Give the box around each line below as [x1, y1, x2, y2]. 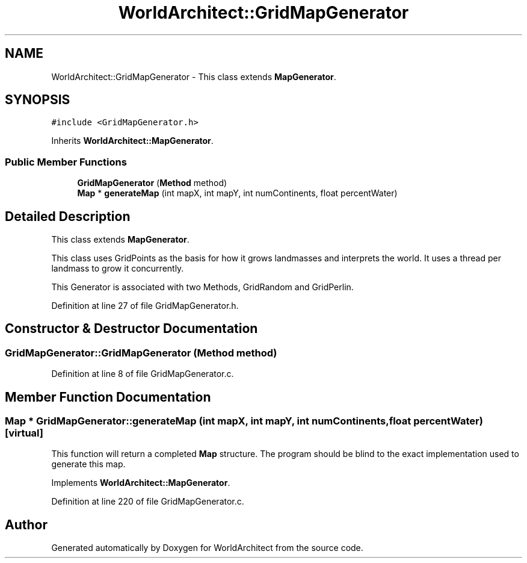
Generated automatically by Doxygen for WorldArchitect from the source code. [51, 543, 363, 553]
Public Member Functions [5, 155, 127, 168]
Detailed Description [5, 208, 131, 224]
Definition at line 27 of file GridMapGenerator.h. [51, 300, 239, 311]
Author [5, 517, 48, 532]
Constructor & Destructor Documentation [5, 321, 258, 337]
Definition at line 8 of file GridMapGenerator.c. [51, 369, 234, 379]
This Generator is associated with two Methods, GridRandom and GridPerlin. [51, 282, 354, 293]
